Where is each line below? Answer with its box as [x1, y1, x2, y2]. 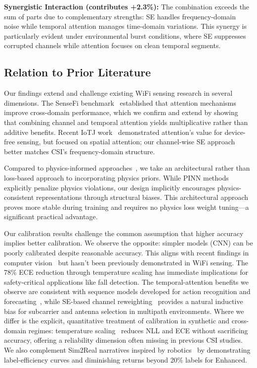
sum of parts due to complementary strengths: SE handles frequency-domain [4, 11, 236, 21]
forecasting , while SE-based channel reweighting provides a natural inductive [4, 296, 243, 307]
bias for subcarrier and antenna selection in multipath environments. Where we [4, 306, 244, 316]
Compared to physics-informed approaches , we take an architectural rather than [4, 163, 250, 173]
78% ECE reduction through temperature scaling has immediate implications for [4, 267, 248, 277]
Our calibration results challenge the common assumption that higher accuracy [4, 228, 244, 238]
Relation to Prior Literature [4, 64, 151, 80]
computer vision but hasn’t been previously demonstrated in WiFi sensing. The [4, 257, 248, 267]
